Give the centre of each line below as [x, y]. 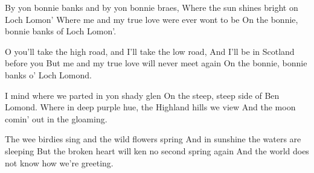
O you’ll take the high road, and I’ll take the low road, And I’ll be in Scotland [150, 51]
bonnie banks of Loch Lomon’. [61, 31]
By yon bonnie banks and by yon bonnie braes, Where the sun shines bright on [152, 7]
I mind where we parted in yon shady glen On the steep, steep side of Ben [142, 95]
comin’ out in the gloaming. [56, 118]
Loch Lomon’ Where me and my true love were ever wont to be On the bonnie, [152, 19]
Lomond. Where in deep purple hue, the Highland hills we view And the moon [150, 107]
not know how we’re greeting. [59, 162]
